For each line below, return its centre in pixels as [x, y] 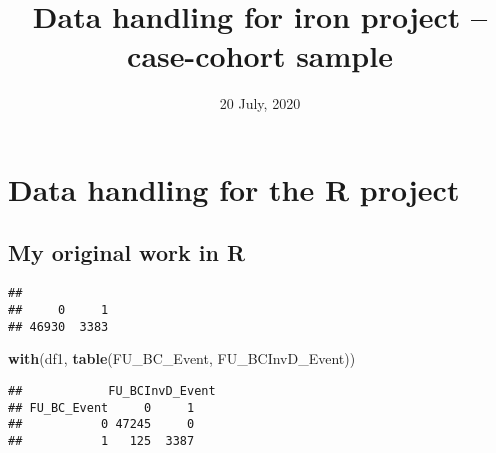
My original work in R [127, 252]
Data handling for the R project [234, 188]
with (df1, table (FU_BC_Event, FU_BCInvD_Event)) [182, 358]
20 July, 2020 [260, 103]
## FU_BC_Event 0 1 [101, 407]
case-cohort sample [260, 55]
